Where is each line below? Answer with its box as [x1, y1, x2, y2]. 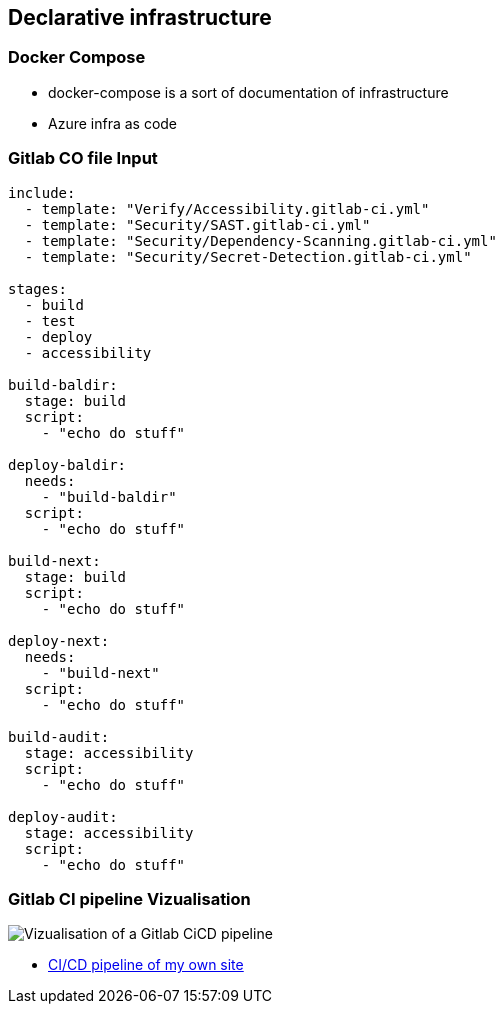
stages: [8, 280, 68, 297]
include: [8, 184, 76, 201]
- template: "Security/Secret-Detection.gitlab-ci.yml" [24, 248, 472, 265]
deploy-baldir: [8, 456, 127, 473]
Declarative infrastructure [8, 5, 272, 30]
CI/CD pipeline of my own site [48, 956, 244, 974]
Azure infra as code [48, 114, 178, 132]
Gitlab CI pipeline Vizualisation [8, 888, 251, 909]
